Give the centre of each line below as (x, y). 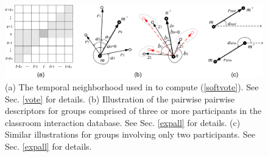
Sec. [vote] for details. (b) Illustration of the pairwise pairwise (120, 99)
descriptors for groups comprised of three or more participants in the (133, 111)
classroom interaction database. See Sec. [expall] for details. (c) (123, 122)
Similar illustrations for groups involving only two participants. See (130, 134)
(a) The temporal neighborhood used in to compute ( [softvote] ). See (132, 86)
